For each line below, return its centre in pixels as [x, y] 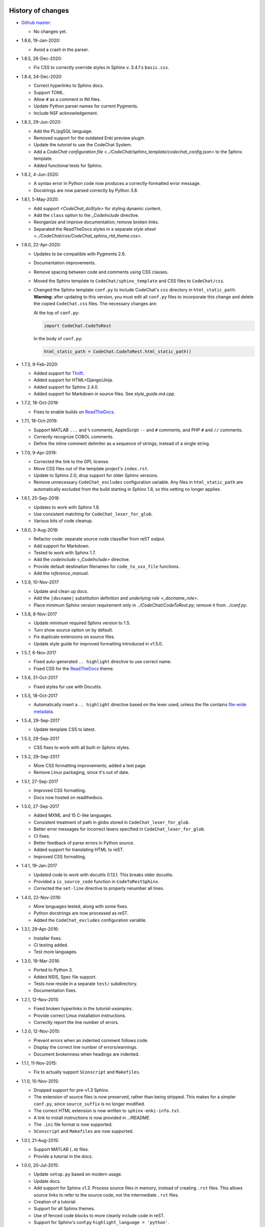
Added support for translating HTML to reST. [79, 850]
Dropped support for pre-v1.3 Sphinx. [72, 1090]
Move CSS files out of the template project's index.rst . [91, 468]
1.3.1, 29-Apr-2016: [40, 929]
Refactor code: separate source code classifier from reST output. [99, 539]
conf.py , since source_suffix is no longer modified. [89, 1104]
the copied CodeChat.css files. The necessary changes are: [95, 304]
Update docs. [47, 1181]
